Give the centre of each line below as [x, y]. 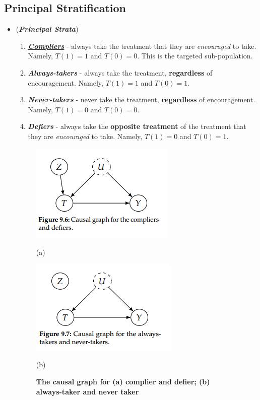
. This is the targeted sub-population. [195, 56]
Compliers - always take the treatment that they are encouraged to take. [142, 46]
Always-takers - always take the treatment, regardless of [120, 72]
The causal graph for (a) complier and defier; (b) [123, 381]
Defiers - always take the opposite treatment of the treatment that [137, 126]
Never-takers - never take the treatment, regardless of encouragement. [142, 99]
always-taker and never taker [87, 391]
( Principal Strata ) [47, 29]
